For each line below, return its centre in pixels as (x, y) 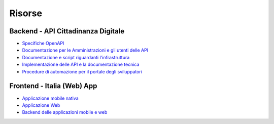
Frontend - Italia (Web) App (53, 86)
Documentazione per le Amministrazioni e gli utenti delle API (85, 50)
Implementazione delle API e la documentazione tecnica (81, 65)
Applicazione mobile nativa (50, 98)
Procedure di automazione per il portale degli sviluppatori (82, 71)
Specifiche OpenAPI (43, 44)
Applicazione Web (41, 105)
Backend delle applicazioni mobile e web (65, 112)
